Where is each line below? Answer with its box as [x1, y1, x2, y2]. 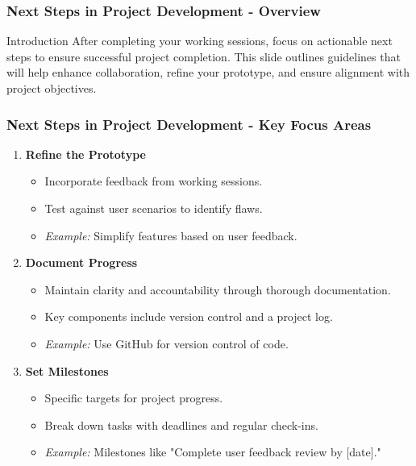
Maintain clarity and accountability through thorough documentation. [44, 281, 391, 297]
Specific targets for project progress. [44, 389, 223, 406]
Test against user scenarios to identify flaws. [44, 200, 263, 216]
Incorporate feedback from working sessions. [44, 173, 263, 189]
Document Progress [25, 254, 138, 271]
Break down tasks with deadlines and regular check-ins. [44, 416, 318, 433]
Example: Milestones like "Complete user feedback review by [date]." [44, 443, 381, 460]
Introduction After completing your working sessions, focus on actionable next [6, 32, 393, 49]
